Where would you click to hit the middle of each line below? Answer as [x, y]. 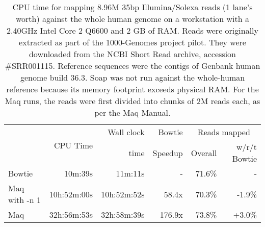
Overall [204, 153]
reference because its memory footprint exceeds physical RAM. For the [132, 89]
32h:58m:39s [123, 215]
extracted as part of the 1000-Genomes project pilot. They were [132, 42]
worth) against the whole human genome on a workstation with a [132, 19]
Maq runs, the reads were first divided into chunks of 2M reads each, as [132, 101]
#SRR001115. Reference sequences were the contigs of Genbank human [132, 66]
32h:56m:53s [71, 215]
